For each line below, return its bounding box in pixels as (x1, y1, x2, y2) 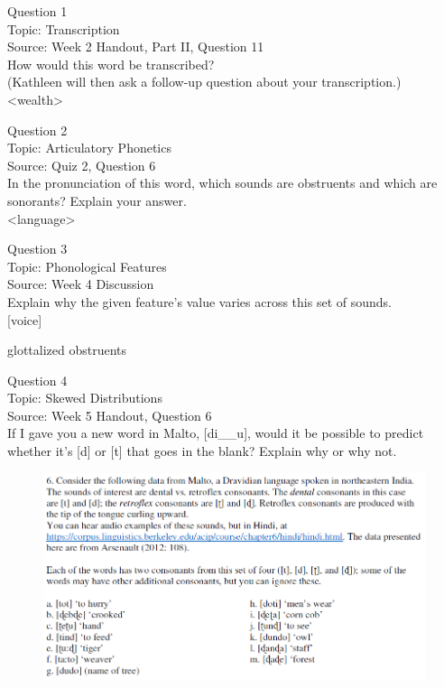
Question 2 (7, 120, 68, 139)
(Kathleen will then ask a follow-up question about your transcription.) (7, 72, 402, 91)
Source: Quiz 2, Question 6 (7, 155, 156, 174)
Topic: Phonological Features (7, 256, 167, 275)
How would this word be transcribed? (7, 54, 215, 73)
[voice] (7, 310, 42, 329)
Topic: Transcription (7, 19, 120, 38)
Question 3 (7, 239, 68, 258)
